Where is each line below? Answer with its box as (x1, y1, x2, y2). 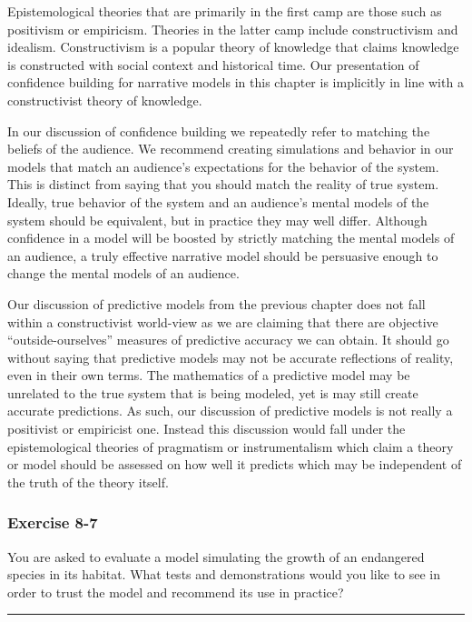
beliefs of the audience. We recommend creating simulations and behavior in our (7, 139, 454, 158)
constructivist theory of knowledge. (7, 90, 202, 109)
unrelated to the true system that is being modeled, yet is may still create (7, 383, 418, 402)
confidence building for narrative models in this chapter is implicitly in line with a (7, 73, 464, 92)
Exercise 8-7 (7, 511, 98, 534)
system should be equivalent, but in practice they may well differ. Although (7, 210, 428, 229)
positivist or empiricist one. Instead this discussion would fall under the (7, 419, 406, 438)
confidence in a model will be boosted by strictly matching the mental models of (7, 228, 455, 247)
